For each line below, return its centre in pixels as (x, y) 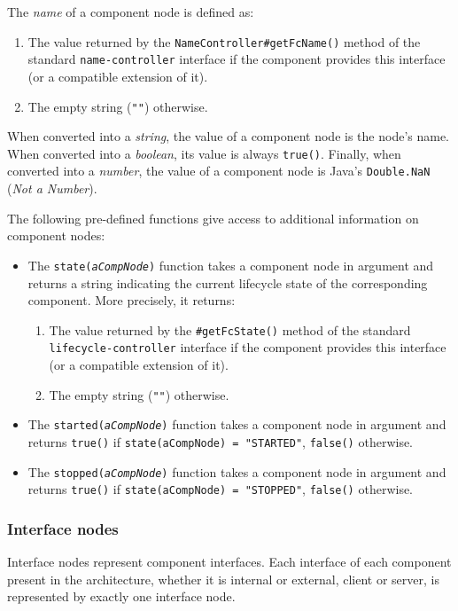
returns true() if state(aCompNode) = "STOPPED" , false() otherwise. (221, 489)
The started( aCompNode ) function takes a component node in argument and (237, 424)
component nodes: (56, 235)
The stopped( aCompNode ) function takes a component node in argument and (237, 471)
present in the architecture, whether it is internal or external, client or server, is (223, 579)
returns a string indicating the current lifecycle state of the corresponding (228, 282)
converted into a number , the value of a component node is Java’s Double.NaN (219, 171)
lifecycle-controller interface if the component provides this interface (248, 347)
